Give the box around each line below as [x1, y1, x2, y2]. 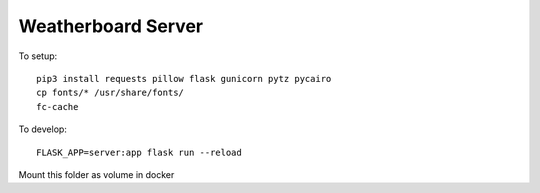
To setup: [18, 50, 58, 62]
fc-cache [36, 101, 79, 112]
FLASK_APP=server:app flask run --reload [36, 146, 242, 158]
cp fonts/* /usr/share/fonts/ [36, 87, 185, 99]
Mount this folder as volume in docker [18, 168, 175, 180]
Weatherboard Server [18, 15, 204, 37]
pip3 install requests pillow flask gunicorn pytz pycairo [36, 73, 332, 84]
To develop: [18, 123, 67, 135]
